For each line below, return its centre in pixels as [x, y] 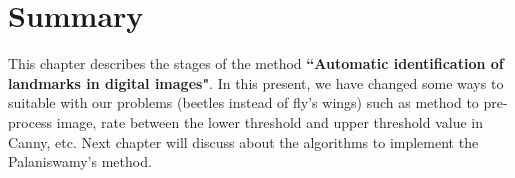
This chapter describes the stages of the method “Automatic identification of [256, 63]
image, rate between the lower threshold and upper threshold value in [269, 121]
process [30, 121]
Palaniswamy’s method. [80, 161]
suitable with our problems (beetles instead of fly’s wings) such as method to [243, 102]
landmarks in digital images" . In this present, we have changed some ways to [256, 82]
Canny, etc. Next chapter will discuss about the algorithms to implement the [243, 141]
